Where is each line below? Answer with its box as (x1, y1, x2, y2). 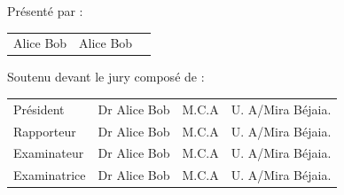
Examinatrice (13, 166, 86, 184)
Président (13, 99, 65, 118)
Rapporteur (13, 121, 76, 140)
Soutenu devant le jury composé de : (7, 67, 205, 86)
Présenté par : (7, 2, 83, 19)
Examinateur (13, 144, 84, 162)
